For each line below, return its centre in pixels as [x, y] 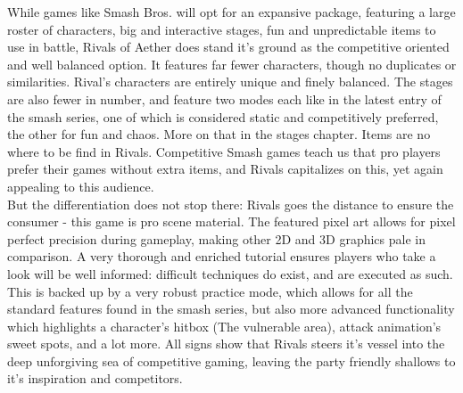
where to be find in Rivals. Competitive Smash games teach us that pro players [224, 151]
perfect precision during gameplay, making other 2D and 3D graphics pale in [216, 238]
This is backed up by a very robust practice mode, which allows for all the [210, 291]
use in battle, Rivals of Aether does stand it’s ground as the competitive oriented [228, 47]
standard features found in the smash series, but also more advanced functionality [231, 309]
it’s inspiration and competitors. [95, 378]
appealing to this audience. [81, 186]
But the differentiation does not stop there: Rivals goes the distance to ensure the [231, 204]
